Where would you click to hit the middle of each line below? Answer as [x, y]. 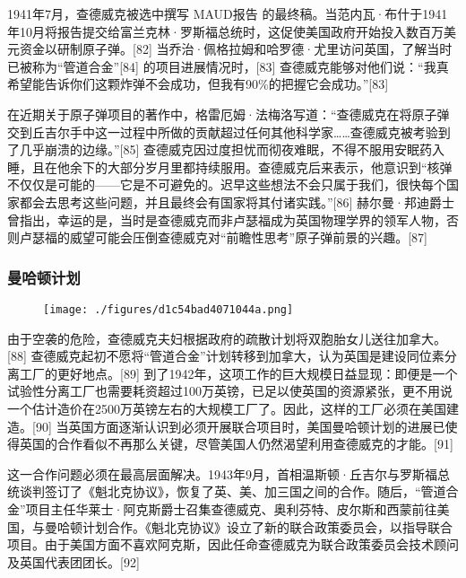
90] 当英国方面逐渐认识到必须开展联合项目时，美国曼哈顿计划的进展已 [240, 426]
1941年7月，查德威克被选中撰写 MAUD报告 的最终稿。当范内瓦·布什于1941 [228, 13]
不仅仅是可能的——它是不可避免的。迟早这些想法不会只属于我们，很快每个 [227, 184]
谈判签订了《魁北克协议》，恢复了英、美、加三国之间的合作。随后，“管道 [233, 491]
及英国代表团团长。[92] [73, 561]
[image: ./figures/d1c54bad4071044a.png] [168, 309]
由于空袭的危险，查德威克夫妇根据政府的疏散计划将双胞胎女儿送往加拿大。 [227, 338]
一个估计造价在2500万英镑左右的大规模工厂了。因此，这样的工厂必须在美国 [227, 408]
